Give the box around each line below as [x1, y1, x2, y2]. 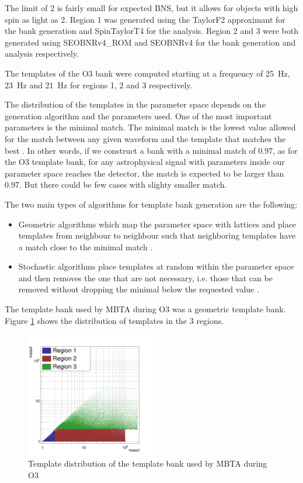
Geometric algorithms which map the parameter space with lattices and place [18, 218, 297, 230]
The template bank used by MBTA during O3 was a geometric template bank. [5, 303, 286, 315]
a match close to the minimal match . [18, 240, 153, 253]
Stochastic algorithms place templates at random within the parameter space [18, 260, 294, 272]
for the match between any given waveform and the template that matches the [5, 132, 286, 144]
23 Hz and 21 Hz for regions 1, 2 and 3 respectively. [5, 78, 193, 91]
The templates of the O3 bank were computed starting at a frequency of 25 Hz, [5, 67, 290, 79]
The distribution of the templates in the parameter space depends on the [5, 98, 266, 111]
